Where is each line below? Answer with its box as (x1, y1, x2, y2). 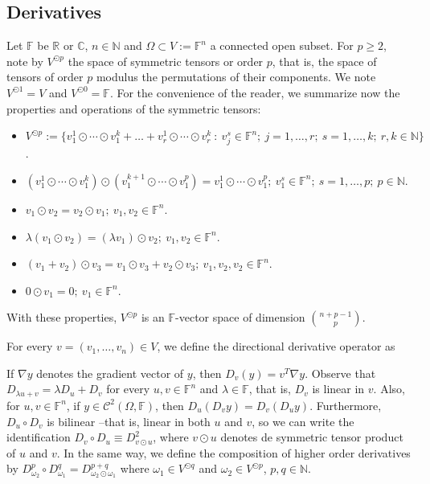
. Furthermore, (309, 396, 382, 413)
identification (6, 429, 71, 445)
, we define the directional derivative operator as (157, 338, 395, 355)
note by (6, 52, 43, 69)
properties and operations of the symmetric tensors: (6, 100, 261, 117)
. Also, (373, 380, 405, 397)
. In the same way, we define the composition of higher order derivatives (56, 444, 411, 461)
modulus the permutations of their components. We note (96, 68, 376, 85)
